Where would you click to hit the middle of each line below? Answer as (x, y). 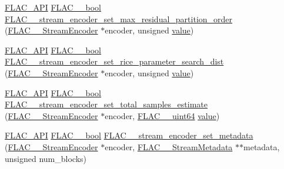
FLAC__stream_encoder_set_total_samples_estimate (106, 104)
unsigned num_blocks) (46, 158)
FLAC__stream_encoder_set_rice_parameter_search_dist (114, 61)
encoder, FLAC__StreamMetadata (169, 146)
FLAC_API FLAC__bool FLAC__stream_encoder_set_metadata (129, 135)
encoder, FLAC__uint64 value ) (162, 115)
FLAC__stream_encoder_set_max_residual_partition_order (119, 18)
